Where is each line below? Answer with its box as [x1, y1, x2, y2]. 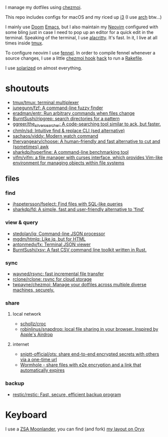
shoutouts [5, 83, 50, 94]
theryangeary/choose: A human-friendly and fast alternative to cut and [12, 138, 160, 144]
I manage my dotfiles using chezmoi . [5, 5, 82, 10]
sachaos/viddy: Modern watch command [12, 133, 99, 139]
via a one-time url [20, 357, 57, 363]
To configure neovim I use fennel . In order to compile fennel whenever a [5, 50, 156, 56]
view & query [5, 219, 38, 226]
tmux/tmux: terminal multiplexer [12, 99, 79, 105]
